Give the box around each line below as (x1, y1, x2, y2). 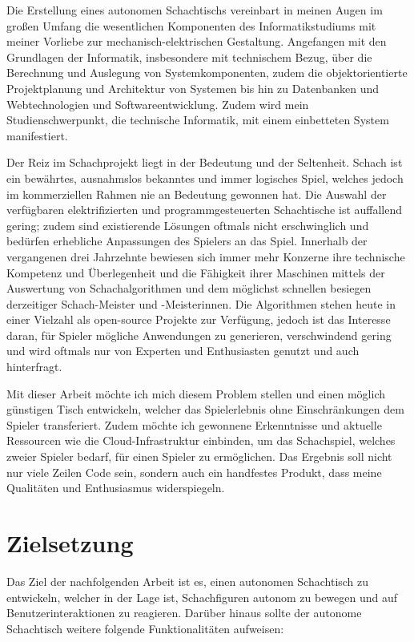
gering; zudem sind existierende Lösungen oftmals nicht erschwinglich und (6, 216, 369, 233)
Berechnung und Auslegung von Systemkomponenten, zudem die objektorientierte (6, 64, 408, 81)
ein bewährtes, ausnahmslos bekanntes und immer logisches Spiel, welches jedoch (6, 169, 404, 186)
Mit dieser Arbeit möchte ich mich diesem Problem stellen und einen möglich (6, 385, 386, 402)
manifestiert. (6, 127, 68, 143)
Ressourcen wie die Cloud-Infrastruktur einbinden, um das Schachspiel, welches (6, 432, 396, 449)
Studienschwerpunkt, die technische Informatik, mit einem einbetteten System (6, 111, 389, 128)
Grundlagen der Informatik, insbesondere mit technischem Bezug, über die (6, 48, 372, 65)
